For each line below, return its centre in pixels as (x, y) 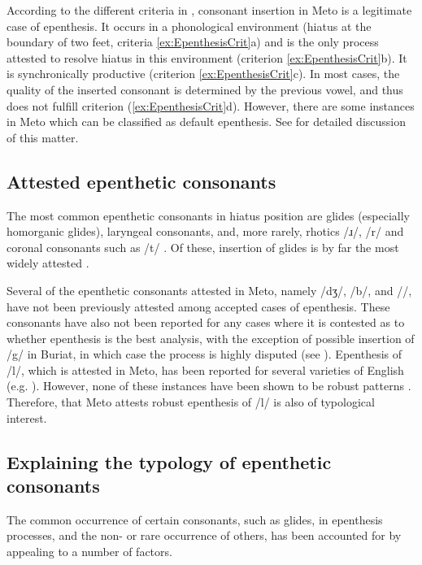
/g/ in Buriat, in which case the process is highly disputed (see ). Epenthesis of (204, 354)
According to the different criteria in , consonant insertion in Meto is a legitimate (209, 10)
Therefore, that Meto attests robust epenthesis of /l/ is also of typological (191, 402)
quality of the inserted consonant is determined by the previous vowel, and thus (205, 89)
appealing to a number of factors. (89, 552)
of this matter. (43, 137)
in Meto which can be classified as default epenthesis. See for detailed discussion (207, 122)
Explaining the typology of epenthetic (169, 461)
